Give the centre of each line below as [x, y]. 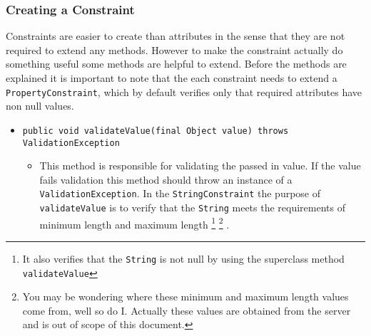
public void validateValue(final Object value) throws [156, 131]
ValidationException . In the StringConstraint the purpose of [180, 193]
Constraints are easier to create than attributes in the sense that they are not [176, 36]
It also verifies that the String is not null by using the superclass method [183, 258]
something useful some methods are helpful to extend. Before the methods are [176, 64]
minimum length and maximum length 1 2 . [134, 223]
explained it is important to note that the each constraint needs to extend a [172, 78]
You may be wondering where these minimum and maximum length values [185, 296]
